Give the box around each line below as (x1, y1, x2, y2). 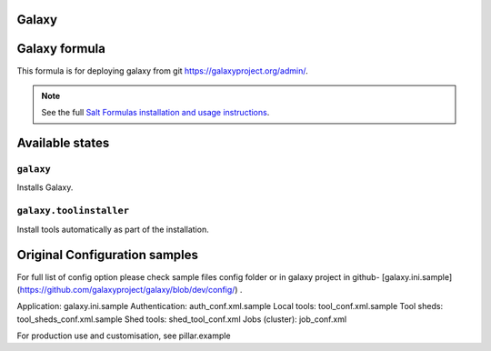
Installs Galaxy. (16, 182, 74, 193)
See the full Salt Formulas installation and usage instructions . (41, 107, 270, 118)
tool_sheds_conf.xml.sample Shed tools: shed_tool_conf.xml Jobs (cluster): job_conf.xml (16, 314, 347, 325)
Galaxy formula (16, 41, 106, 56)
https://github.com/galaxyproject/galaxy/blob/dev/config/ (19, 284, 235, 295)
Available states (16, 135, 110, 151)
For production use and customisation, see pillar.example (16, 330, 231, 341)
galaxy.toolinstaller (16, 205, 129, 217)
